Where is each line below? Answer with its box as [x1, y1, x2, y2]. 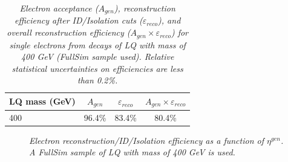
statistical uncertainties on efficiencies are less [11, 62, 183, 74]
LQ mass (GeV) [9, 95, 76, 108]
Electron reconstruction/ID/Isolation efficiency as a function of [29, 134, 264, 146]
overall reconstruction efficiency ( [7, 26, 131, 39]
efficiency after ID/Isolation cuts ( [15, 14, 143, 27]
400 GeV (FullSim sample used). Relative [21, 50, 174, 63]
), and [158, 14, 181, 27]
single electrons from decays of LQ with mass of [9, 38, 186, 51]
